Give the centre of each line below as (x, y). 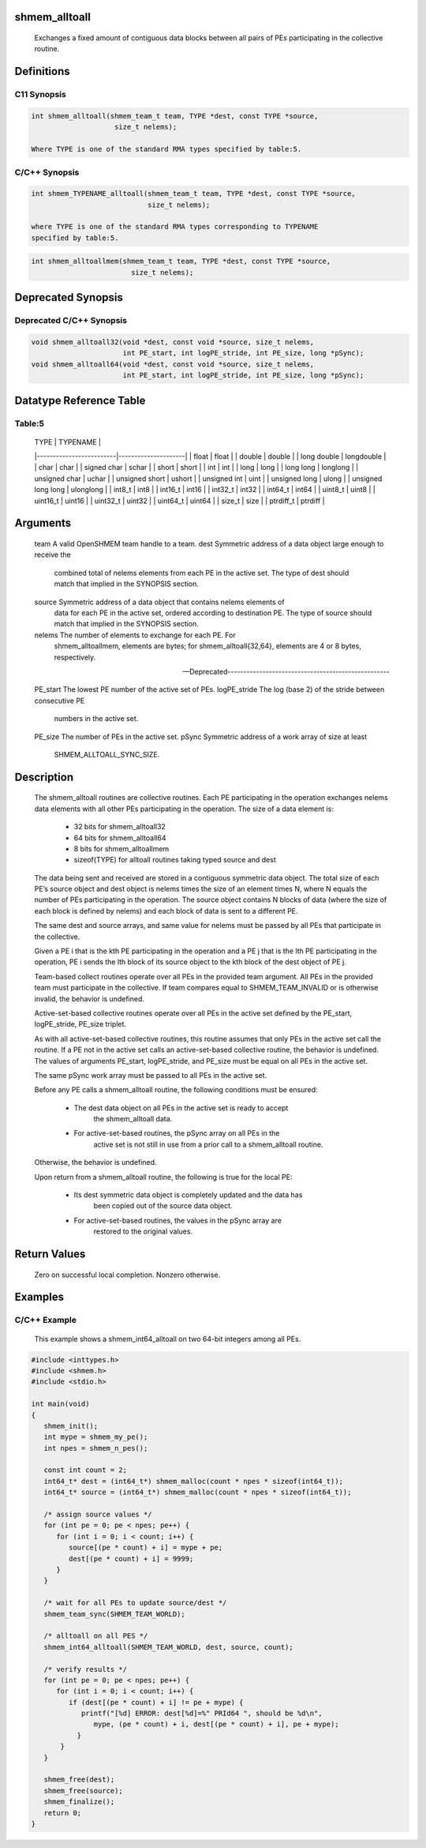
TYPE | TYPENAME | (68, 441)
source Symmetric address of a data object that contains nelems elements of (159, 602)
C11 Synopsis (40, 95)
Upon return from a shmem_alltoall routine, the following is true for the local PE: (163, 1177)
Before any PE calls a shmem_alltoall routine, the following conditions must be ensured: (176, 1090)
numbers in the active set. (96, 719)
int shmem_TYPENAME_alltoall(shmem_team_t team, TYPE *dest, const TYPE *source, (194, 194)
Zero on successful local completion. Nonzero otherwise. (127, 1275)
